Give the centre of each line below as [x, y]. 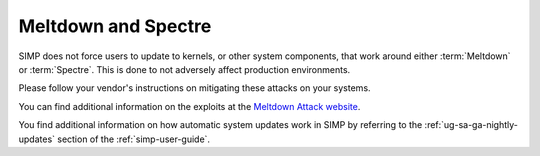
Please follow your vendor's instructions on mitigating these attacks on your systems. [194, 88]
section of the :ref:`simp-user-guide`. [133, 139]
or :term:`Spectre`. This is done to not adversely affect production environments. [184, 69]
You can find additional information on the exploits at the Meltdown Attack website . [189, 106]
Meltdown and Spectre [115, 26]
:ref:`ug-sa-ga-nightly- [471, 125]
